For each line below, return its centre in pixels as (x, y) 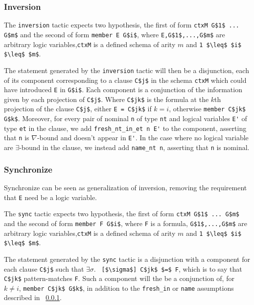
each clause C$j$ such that (44, 268)
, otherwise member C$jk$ (207, 109)
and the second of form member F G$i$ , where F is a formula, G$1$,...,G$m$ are (126, 223)
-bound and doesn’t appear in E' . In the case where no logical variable (143, 138)
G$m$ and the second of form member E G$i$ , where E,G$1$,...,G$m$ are (115, 34)
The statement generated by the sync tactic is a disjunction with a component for (127, 259)
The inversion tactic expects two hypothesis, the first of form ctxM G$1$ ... (122, 25)
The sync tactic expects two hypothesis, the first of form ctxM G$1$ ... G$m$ (122, 214)
